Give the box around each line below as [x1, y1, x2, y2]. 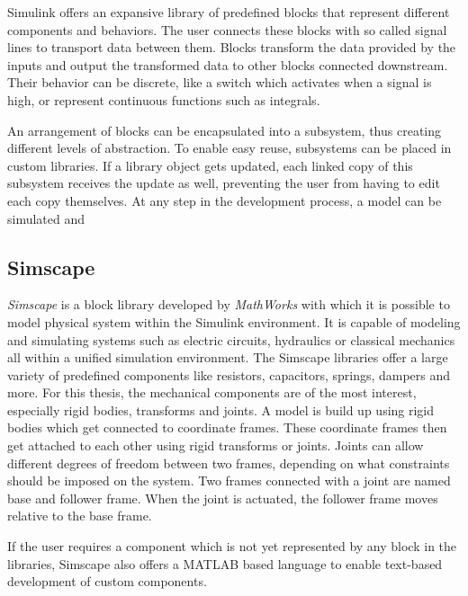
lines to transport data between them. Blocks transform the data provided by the [7, 38, 456, 57]
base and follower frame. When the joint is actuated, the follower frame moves [7, 488, 438, 507]
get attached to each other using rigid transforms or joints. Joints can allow [7, 436, 424, 455]
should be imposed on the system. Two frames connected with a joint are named [7, 471, 451, 490]
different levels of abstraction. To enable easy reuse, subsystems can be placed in [7, 138, 452, 157]
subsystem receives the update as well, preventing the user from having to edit [7, 173, 440, 192]
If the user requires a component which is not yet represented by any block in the [7, 537, 457, 556]
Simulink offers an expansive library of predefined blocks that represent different [7, 3, 450, 21]
